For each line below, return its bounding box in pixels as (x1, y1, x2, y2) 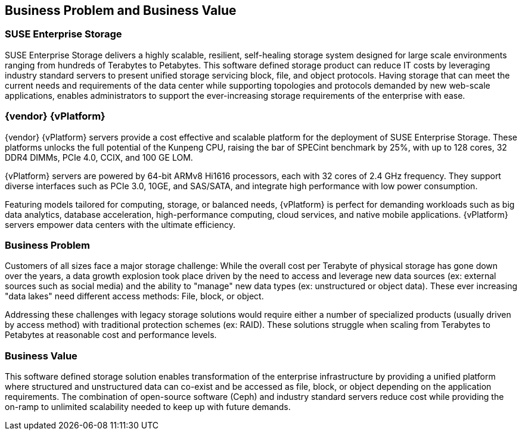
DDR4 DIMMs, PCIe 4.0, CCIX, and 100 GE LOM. (5, 152, 193, 162)
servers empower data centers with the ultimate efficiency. (5, 219, 235, 230)
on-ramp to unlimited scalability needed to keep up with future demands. (5, 402, 291, 412)
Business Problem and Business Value (5, 3, 237, 18)
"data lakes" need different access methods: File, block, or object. (5, 291, 264, 302)
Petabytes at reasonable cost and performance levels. (5, 330, 217, 340)
